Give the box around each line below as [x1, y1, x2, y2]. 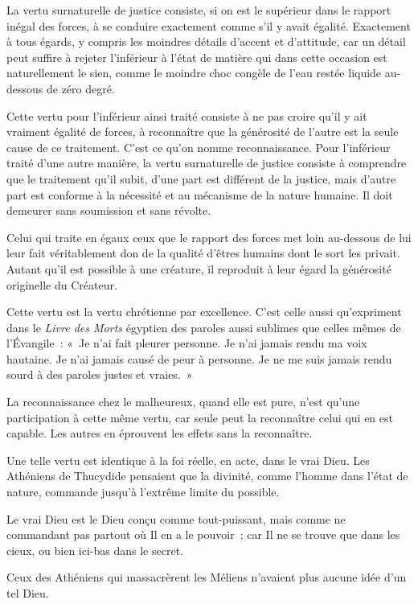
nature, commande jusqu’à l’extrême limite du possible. [6, 483, 280, 500]
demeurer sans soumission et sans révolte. [6, 202, 211, 219]
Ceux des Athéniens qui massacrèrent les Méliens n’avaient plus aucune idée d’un [6, 569, 407, 586]
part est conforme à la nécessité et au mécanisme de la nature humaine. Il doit [6, 186, 393, 203]
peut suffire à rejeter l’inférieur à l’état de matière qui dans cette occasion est [6, 48, 387, 65]
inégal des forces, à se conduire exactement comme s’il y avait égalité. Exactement [6, 17, 411, 34]
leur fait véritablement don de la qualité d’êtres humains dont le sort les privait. [6, 244, 400, 261]
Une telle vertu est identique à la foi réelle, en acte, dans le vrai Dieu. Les [6, 451, 370, 468]
